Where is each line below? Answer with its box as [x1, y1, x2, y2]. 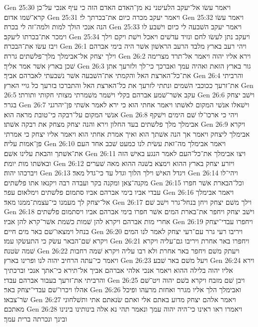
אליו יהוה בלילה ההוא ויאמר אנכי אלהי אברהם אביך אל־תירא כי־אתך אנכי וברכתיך [4, 265, 233, 275]
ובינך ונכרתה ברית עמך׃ [4, 314, 67, 324]
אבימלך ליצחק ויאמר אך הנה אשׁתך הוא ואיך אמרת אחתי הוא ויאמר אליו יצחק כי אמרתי [4, 128, 250, 139]
